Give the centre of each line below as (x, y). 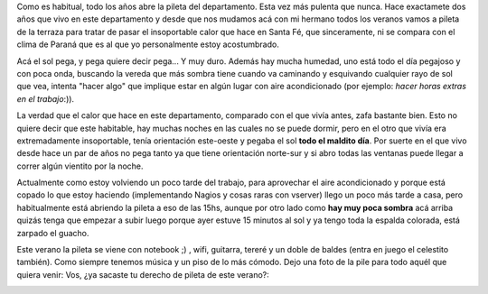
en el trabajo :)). (46, 98)
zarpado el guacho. (53, 233)
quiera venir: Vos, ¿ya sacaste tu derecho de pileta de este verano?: (143, 274)
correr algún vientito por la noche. (80, 166)
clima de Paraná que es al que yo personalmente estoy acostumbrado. (148, 44)
